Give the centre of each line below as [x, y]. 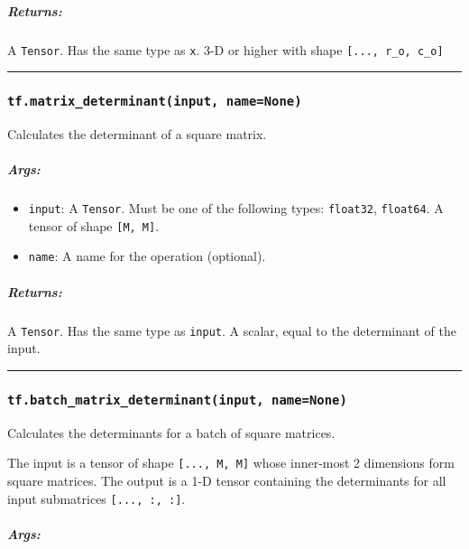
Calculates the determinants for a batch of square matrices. [171, 432]
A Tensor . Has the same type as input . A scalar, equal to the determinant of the [232, 330]
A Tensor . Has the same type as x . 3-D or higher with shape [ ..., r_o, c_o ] [225, 49]
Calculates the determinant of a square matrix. [137, 134]
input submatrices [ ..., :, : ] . [97, 498]
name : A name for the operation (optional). [147, 256]
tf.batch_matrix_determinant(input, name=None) [177, 400]
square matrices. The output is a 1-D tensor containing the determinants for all [227, 480]
